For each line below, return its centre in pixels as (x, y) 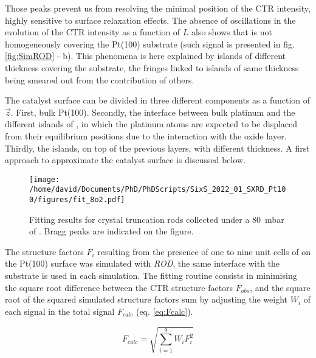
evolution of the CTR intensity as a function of (93, 32)
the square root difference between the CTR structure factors (119, 287)
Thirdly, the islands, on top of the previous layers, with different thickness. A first (157, 148)
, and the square (280, 287)
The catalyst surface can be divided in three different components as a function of (158, 100)
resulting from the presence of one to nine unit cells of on (204, 251)
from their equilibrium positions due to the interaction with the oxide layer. (146, 135)
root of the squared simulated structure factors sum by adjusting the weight (146, 299)
